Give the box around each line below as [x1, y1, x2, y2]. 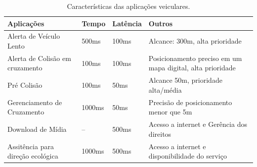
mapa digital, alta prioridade [148, 62, 236, 73]
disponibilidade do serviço [148, 151, 227, 161]
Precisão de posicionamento [148, 97, 232, 107]
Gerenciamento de [7, 97, 62, 107]
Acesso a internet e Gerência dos [148, 119, 247, 129]
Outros [148, 18, 173, 28]
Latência [112, 18, 142, 28]
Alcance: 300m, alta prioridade [148, 36, 242, 46]
